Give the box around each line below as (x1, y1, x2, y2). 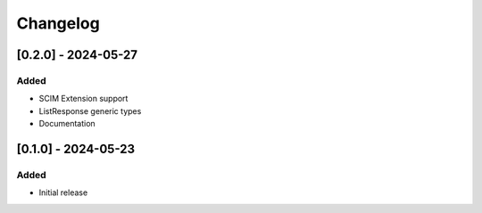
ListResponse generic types (38, 105, 142, 116)
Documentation (38, 119, 96, 129)
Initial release (38, 187, 88, 198)
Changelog (16, 13, 100, 33)
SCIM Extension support (38, 94, 129, 104)
